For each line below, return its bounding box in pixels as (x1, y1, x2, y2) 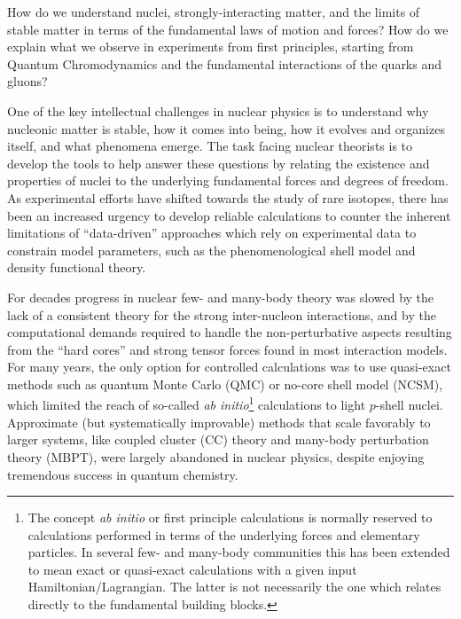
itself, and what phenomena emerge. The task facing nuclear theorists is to (7, 137, 413, 155)
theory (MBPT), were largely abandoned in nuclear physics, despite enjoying (7, 447, 425, 466)
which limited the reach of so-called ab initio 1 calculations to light (7, 393, 366, 414)
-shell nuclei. (375, 396, 443, 414)
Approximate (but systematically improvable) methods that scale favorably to (7, 412, 431, 431)
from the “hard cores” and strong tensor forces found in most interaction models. (7, 340, 448, 358)
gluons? (7, 72, 48, 90)
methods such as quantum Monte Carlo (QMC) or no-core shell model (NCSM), (7, 374, 443, 393)
